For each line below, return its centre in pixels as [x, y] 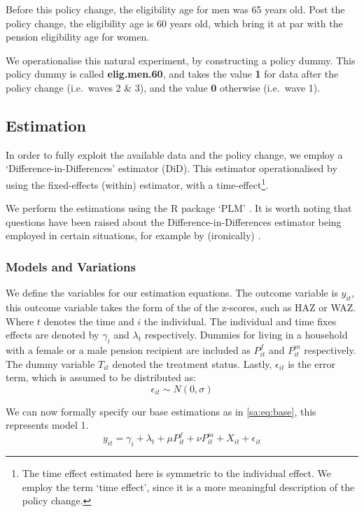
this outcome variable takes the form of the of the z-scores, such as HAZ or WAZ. [181, 307]
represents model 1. [47, 425]
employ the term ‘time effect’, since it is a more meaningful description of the [188, 486]
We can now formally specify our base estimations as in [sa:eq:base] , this [161, 411]
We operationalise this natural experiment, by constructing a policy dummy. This [181, 60]
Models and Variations [71, 266]
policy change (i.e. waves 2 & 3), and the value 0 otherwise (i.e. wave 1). [163, 87]
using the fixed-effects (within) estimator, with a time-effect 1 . [137, 183]
